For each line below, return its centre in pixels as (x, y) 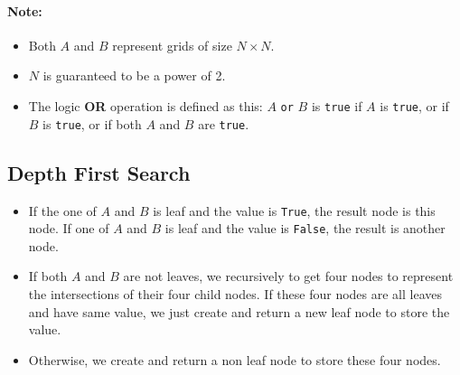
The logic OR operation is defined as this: (146, 105)
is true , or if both (92, 123)
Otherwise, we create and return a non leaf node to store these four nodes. (235, 359)
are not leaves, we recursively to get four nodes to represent (288, 276)
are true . (224, 123)
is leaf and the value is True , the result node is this (294, 210)
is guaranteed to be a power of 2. (134, 75)
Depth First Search (99, 172)
